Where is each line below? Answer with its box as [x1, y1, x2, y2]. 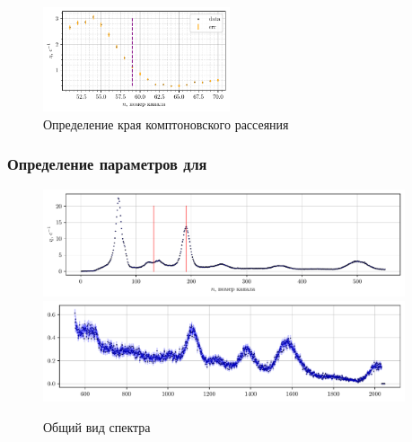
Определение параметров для [7, 153, 207, 175]
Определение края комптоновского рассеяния [43, 114, 289, 133]
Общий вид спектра [43, 418, 151, 436]
